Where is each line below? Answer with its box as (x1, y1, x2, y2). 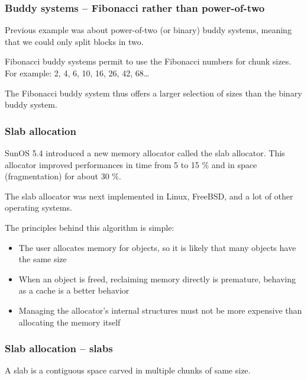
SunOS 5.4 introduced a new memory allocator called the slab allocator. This (5, 147, 285, 159)
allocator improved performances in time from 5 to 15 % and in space (5, 158, 257, 170)
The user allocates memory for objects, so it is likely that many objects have (18, 241, 296, 253)
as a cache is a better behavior (18, 284, 130, 297)
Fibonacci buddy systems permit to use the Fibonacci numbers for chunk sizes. (5, 55, 292, 67)
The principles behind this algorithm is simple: (5, 221, 174, 233)
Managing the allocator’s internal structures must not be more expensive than (18, 304, 302, 316)
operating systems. (5, 201, 72, 214)
